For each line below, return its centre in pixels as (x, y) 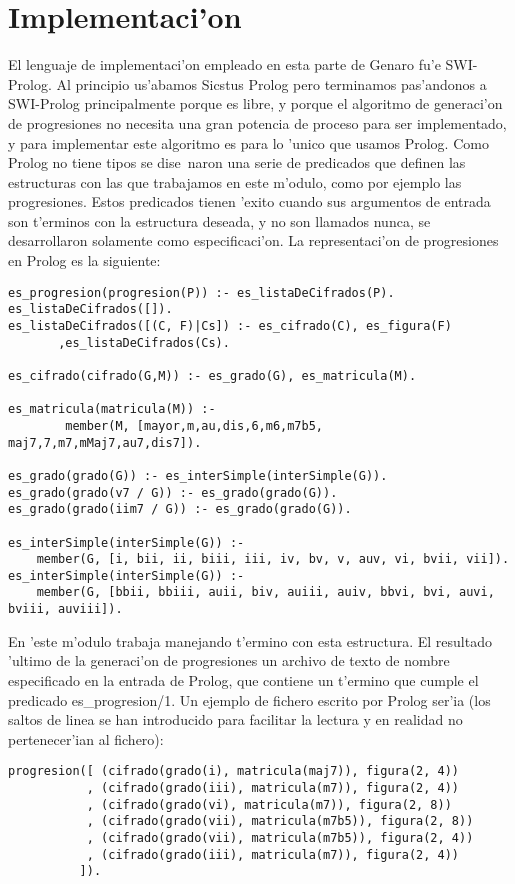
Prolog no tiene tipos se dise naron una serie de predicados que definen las (237, 162)
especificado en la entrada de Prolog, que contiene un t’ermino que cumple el (243, 679)
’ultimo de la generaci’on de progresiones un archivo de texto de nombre (229, 660)
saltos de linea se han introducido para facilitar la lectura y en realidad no (235, 719)
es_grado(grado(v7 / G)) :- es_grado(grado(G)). (173, 492)
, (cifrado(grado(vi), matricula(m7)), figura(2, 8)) (269, 804)
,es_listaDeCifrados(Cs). (144, 342)
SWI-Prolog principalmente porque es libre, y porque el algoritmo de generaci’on (255, 103)
